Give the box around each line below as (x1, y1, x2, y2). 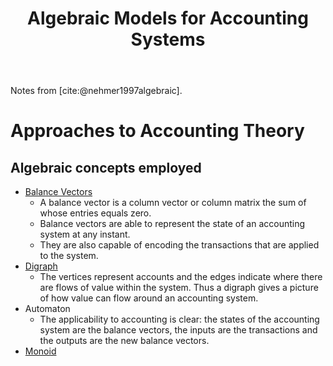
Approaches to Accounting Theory (10, 120, 305, 142)
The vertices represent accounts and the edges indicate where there (39, 271, 323, 283)
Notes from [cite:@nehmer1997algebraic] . (10, 85, 183, 97)
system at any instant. (39, 228, 131, 241)
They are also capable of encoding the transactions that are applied (39, 239, 320, 251)
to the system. (39, 250, 99, 262)
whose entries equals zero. (39, 207, 152, 219)
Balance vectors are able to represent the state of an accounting (39, 218, 306, 230)
